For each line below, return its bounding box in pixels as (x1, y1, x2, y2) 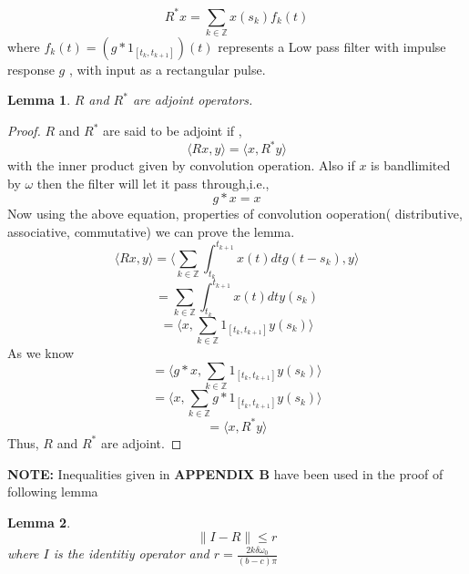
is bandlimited (371, 156, 451, 175)
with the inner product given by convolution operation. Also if (7, 156, 355, 175)
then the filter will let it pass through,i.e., (36, 173, 270, 192)
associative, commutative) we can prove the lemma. (7, 221, 295, 241)
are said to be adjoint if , (103, 121, 242, 140)
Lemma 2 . (7, 512, 71, 531)
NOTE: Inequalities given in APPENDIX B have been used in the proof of (7, 464, 444, 483)
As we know (7, 343, 75, 363)
